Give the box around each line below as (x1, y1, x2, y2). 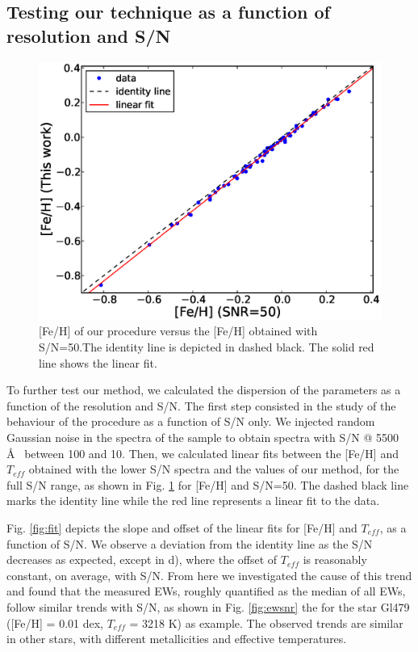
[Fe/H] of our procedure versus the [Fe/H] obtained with (39, 322, 318, 339)
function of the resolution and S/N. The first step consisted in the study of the (6, 397, 396, 414)
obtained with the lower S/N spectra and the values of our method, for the (28, 461, 399, 477)
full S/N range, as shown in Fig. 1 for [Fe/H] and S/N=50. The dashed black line (6, 476, 409, 493)
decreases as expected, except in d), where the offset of (6, 551, 278, 568)
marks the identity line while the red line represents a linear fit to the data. (6, 492, 380, 509)
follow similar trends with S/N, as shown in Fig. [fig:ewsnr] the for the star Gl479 (6, 598, 410, 615)
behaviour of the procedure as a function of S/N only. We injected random (6, 413, 375, 430)
